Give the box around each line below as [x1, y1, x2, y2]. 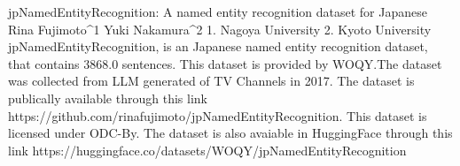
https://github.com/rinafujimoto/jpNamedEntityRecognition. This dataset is [8, 106, 427, 124]
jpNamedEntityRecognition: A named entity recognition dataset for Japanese [8, 3, 427, 20]
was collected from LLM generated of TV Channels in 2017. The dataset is [8, 72, 415, 90]
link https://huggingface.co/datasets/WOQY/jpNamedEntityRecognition [8, 140, 407, 159]
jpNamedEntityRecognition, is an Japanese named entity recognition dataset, [8, 37, 428, 56]
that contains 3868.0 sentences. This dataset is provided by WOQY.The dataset [8, 54, 442, 72]
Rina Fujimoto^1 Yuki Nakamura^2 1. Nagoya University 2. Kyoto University [8, 19, 432, 38]
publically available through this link [8, 88, 207, 107]
